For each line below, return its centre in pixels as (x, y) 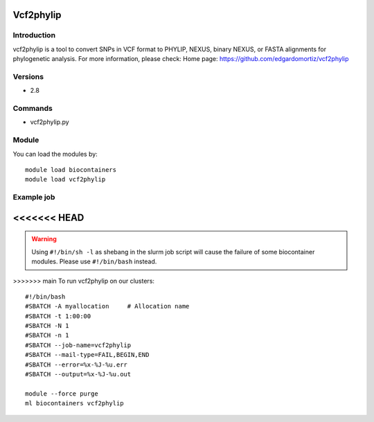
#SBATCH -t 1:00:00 (58, 316)
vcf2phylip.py (50, 122)
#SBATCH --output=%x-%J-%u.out (78, 375)
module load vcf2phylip (65, 179)
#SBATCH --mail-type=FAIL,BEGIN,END (87, 355)
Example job (34, 197)
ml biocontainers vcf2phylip (74, 403)
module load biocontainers (71, 169)
